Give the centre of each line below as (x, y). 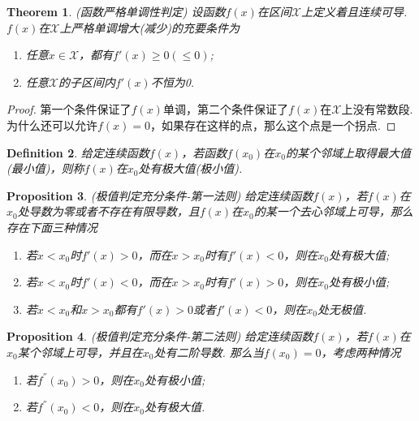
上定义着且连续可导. (354, 11)
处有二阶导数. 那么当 (209, 352)
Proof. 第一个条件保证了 (69, 109)
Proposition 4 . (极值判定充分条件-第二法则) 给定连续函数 (160, 336)
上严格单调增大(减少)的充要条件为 (149, 27)
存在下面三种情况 (52, 227)
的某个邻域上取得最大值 (348, 152)
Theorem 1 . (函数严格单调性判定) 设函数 (116, 11)
